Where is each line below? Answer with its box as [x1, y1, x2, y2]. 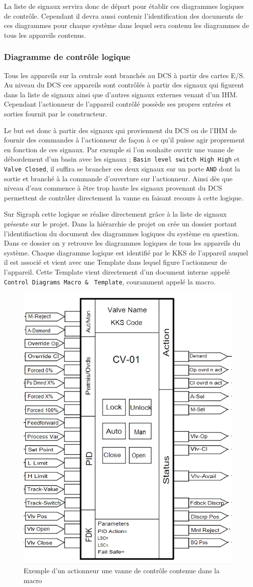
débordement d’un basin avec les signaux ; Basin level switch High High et [4, 154, 240, 164]
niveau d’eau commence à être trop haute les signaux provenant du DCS [4, 183, 222, 193]
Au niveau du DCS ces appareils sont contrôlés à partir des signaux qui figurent [4, 80, 244, 90]
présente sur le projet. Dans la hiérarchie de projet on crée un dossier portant [4, 219, 237, 229]
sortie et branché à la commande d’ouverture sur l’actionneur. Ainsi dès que [4, 173, 233, 183]
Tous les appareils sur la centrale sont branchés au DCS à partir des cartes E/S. [4, 70, 245, 80]
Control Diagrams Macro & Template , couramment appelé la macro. [4, 276, 216, 286]
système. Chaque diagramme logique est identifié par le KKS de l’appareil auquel [4, 247, 248, 257]
